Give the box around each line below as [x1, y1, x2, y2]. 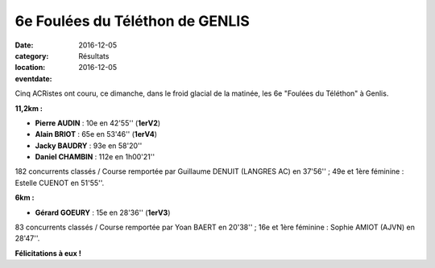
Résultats [78, 51, 110, 60]
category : [14, 51, 49, 60]
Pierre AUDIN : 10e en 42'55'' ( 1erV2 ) [35, 118, 161, 128]
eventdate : [14, 73, 52, 84]
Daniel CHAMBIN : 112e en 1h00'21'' [35, 152, 155, 162]
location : [14, 63, 46, 72]
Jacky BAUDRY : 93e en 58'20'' [35, 141, 143, 150]
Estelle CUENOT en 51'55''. [14, 178, 105, 188]
